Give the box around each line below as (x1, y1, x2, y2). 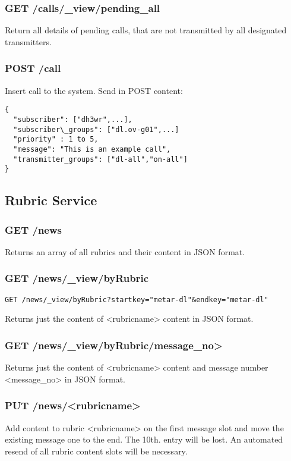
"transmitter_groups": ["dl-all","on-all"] (13, 155, 188, 164)
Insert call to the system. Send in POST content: (5, 84, 183, 96)
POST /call (5, 61, 61, 76)
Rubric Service (5, 191, 97, 209)
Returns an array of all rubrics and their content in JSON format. (5, 245, 245, 258)
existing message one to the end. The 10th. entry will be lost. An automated (5, 433, 283, 446)
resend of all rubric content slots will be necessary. (5, 444, 188, 457)
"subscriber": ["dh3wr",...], (13, 115, 132, 124)
